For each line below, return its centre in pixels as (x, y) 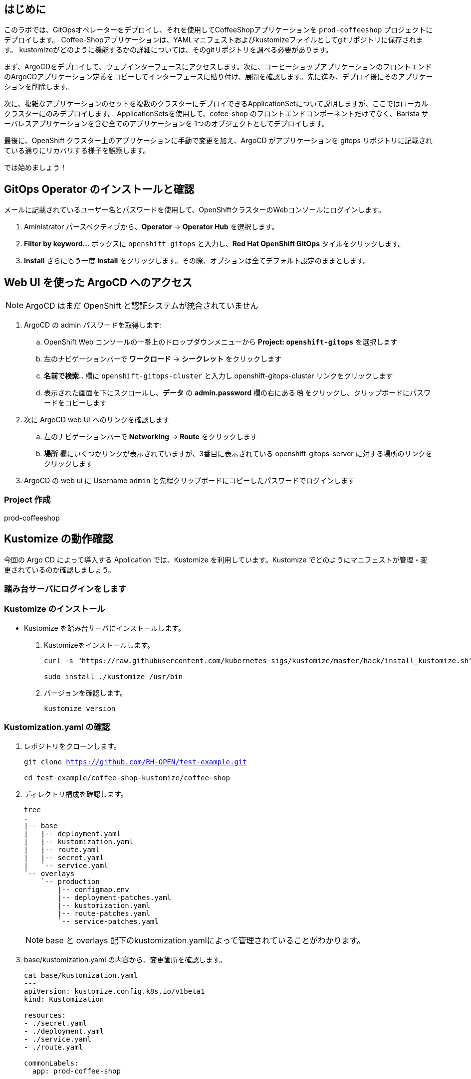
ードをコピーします (75, 403)
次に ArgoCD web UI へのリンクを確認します (97, 420)
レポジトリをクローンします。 (72, 746)
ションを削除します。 (39, 87)
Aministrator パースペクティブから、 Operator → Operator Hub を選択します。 (151, 227)
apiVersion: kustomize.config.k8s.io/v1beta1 (115, 991)
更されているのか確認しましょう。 (60, 569)
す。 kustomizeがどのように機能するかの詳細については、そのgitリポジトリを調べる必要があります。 (168, 50)
